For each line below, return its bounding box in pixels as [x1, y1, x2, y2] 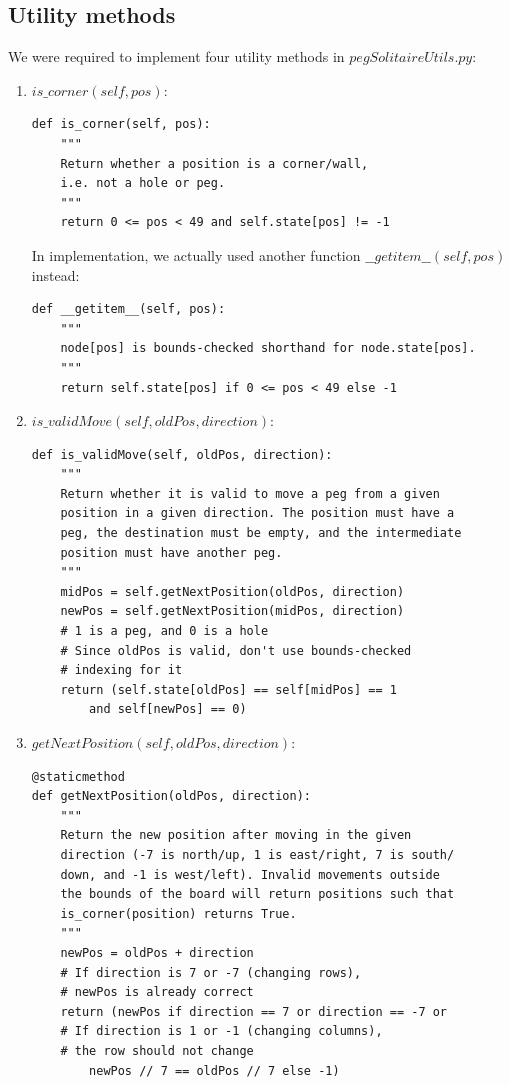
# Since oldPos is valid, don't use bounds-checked [60, 643, 412, 658]
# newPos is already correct [60, 985, 254, 1000]
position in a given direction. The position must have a [60, 506, 455, 521]
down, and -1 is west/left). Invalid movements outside [60, 867, 440, 882]
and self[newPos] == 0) [89, 702, 247, 717]
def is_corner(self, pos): [31, 117, 211, 132]
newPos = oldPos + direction [60, 945, 254, 960]
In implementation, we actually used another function [31, 244, 361, 265]
